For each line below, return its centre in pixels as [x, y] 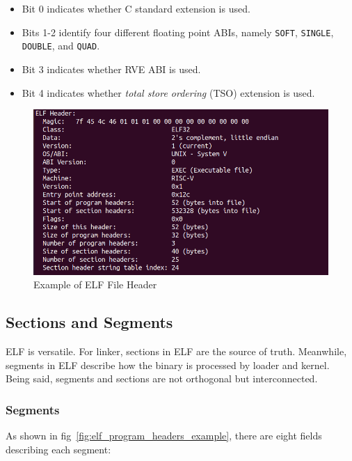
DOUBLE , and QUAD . [61, 46]
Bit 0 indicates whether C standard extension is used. [136, 8]
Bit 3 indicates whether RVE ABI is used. [111, 69]
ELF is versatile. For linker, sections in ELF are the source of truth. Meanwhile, [176, 351]
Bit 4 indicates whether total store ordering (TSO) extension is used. [168, 92]
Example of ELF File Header [95, 284]
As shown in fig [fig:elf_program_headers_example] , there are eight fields [164, 436]
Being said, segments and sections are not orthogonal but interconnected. [162, 378]
